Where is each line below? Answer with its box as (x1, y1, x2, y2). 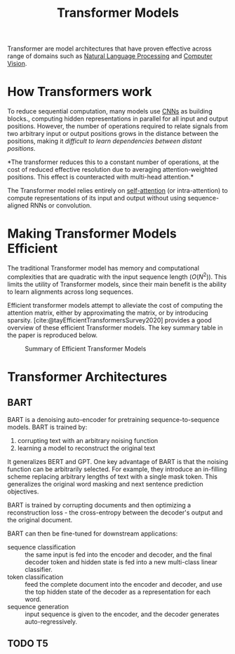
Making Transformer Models (7, 226, 177, 242)
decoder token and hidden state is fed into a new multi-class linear (25, 557, 217, 566)
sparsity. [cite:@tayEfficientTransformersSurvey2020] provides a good (7, 315, 212, 324)
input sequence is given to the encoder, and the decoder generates (25, 610, 220, 618)
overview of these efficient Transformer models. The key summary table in (7, 323, 223, 332)
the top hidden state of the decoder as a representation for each (25, 587, 211, 596)
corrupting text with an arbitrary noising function (17, 436, 159, 444)
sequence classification (7, 543, 76, 551)
